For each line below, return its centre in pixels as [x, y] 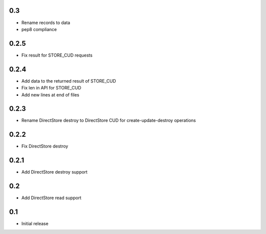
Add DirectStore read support [51, 198]
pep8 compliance [39, 29]
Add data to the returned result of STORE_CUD [69, 81]
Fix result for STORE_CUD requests [57, 55]
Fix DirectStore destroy [45, 146]
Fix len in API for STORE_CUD [51, 88]
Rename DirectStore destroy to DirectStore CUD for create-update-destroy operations [109, 120]
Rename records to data [46, 23]
